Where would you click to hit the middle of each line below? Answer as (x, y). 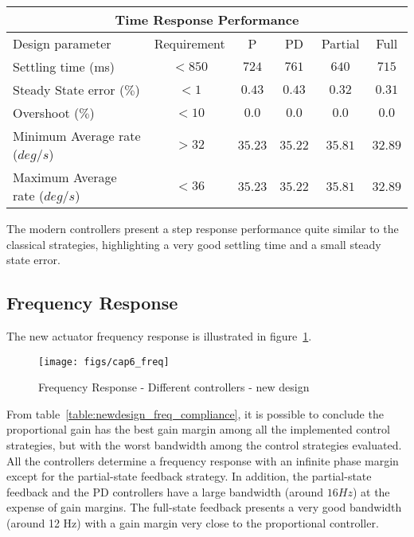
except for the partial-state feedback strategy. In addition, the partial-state (189, 476)
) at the (371, 491)
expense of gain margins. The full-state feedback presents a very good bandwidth (204, 507)
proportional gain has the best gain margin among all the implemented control (198, 429)
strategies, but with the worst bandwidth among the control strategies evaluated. (204, 445)
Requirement (189, 43)
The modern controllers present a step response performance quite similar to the (203, 228)
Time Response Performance (207, 19)
